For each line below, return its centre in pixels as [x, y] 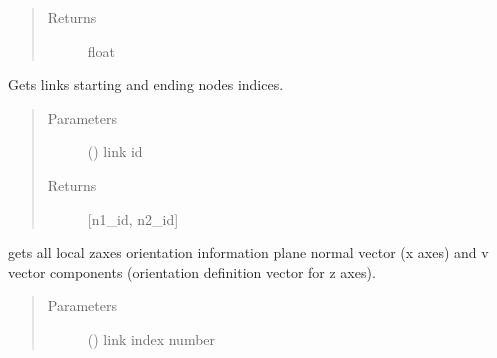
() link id [115, 151]
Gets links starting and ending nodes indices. [146, 84]
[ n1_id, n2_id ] [133, 218]
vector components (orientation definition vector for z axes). [192, 271]
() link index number [151, 338]
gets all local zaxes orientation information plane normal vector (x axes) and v [248, 252]
